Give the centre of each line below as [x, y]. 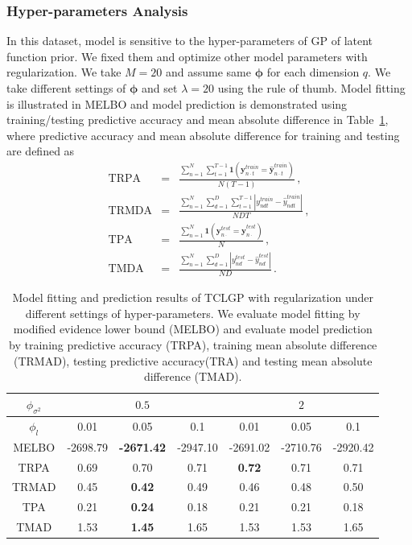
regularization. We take [64, 72]
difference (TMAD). [193, 376]
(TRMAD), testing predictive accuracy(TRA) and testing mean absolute [193, 360]
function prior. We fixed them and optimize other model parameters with [187, 56]
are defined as [41, 151]
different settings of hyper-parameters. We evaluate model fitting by [193, 313]
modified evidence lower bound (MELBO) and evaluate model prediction [193, 329]
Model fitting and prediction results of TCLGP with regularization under [193, 297]
